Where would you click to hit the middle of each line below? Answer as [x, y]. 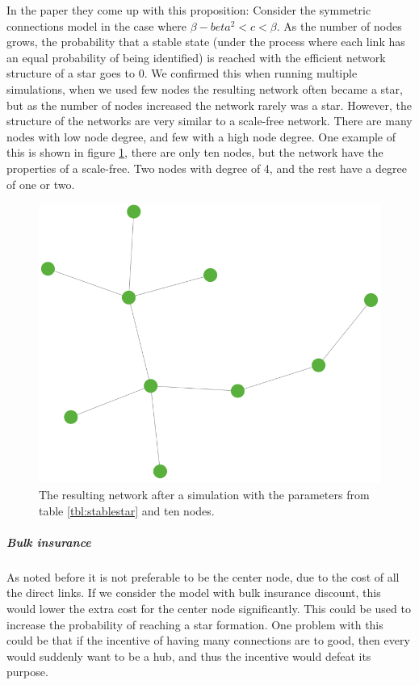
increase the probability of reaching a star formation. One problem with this [195, 624]
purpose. [27, 672]
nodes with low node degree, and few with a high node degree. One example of [201, 136]
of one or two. [41, 184]
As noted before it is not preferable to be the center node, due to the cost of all [203, 576]
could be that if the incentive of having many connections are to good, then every [208, 640]
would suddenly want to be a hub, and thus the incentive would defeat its [189, 656]
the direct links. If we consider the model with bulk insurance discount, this [194, 593]
